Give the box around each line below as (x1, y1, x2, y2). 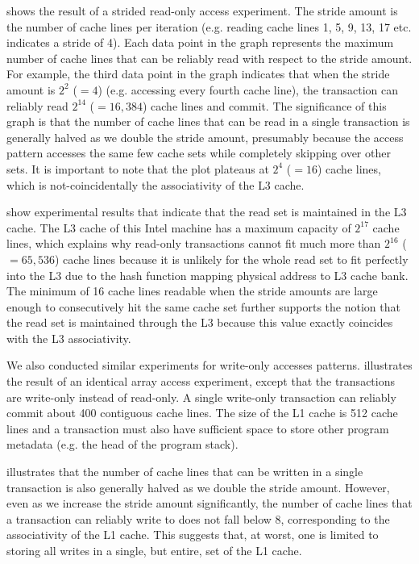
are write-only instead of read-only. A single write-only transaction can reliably (6, 388, 396, 405)
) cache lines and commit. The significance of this (142, 97, 387, 114)
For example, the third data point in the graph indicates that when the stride (6, 65, 390, 82)
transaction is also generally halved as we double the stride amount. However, (6, 478, 390, 495)
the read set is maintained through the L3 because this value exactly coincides (6, 314, 393, 331)
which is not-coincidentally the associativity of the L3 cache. (6, 176, 305, 193)
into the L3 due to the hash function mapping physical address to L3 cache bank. (6, 266, 409, 283)
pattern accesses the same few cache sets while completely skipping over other (6, 144, 391, 161)
